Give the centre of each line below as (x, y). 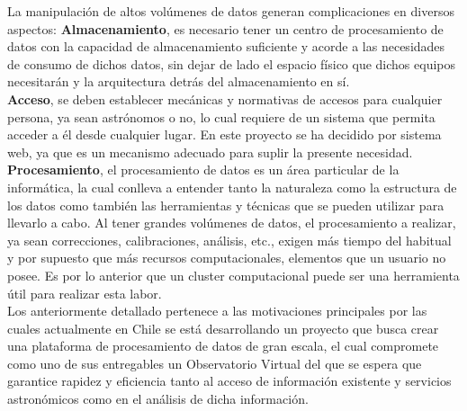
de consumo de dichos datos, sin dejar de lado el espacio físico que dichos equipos (232, 63)
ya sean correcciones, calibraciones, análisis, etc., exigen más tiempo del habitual (229, 240)
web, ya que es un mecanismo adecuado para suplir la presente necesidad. (210, 152)
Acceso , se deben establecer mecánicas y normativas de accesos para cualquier (225, 98)
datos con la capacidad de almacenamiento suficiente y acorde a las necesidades (226, 46)
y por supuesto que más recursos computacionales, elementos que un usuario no (227, 258)
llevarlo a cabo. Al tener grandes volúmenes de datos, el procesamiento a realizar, (232, 223)
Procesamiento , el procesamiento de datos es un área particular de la (203, 170)
